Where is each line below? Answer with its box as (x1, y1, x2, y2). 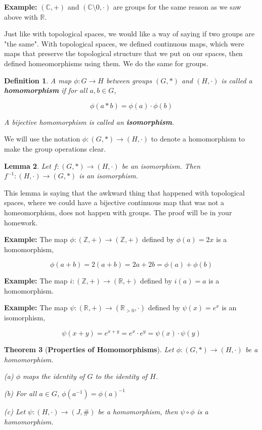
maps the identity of (22, 371, 85, 381)
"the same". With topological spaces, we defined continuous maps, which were (4, 38, 244, 49)
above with (4, 11, 38, 22)
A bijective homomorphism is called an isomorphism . (4, 116, 174, 127)
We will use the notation (4, 133, 80, 144)
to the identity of (95, 371, 148, 381)
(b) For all (4, 388, 37, 398)
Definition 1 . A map (4, 75, 71, 85)
